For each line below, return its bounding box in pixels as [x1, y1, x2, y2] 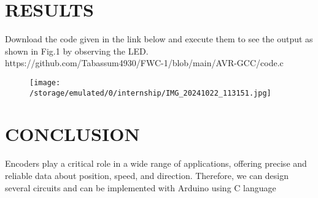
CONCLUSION [5, 121, 140, 147]
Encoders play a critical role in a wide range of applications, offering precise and [5, 157, 307, 170]
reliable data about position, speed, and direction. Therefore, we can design [5, 169, 289, 181]
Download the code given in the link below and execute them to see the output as [5, 32, 313, 45]
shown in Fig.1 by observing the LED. [5, 44, 149, 57]
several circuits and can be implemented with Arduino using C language [5, 181, 276, 194]
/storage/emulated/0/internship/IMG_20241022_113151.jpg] [29, 88, 271, 97]
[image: [29, 78, 61, 87]
